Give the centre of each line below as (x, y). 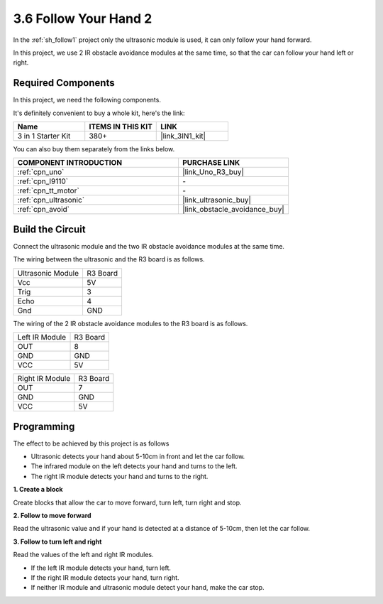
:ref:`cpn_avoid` (44, 210)
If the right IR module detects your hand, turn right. (105, 577)
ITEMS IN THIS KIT (121, 126)
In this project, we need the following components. (87, 100)
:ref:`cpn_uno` (41, 172)
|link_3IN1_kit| (183, 136)
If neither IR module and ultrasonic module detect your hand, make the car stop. (148, 588)
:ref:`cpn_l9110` (43, 181)
